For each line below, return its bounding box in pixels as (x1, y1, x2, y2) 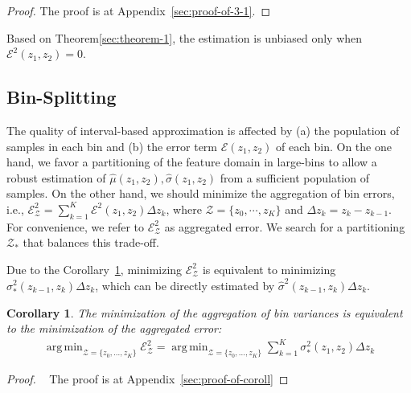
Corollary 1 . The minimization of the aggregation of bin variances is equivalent (6, 304, 403, 321)
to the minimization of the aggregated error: (6, 320, 222, 337)
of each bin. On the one (276, 137, 392, 154)
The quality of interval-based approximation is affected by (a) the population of (6, 121, 400, 138)
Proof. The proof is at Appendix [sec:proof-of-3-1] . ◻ (6, 2, 270, 18)
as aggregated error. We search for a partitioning (164, 218, 405, 235)
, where (166, 200, 202, 217)
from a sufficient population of (220, 169, 369, 186)
